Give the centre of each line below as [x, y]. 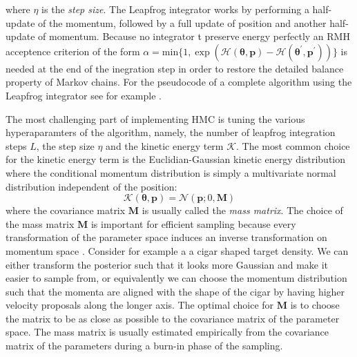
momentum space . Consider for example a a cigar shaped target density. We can [177, 250]
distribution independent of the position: [91, 186]
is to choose [315, 305]
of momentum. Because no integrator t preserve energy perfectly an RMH [194, 36]
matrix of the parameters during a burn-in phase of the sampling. [144, 346]
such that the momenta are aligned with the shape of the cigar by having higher [175, 291]
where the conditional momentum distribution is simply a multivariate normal [171, 172]
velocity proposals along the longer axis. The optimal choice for [140, 305]
